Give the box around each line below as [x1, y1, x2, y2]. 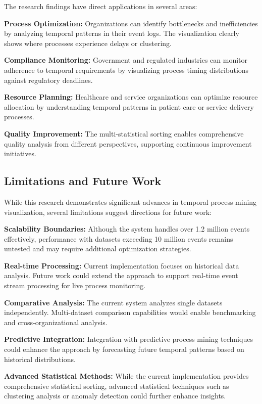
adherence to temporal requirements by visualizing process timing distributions [4, 64, 249, 75]
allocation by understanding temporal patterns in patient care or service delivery [4, 101, 254, 112]
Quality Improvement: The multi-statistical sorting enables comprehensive [4, 128, 244, 139]
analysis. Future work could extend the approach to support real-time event [4, 270, 238, 281]
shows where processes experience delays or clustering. [4, 37, 172, 48]
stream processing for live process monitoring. [4, 280, 146, 291]
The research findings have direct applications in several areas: [4, 1, 197, 11]
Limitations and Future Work [4, 173, 162, 189]
